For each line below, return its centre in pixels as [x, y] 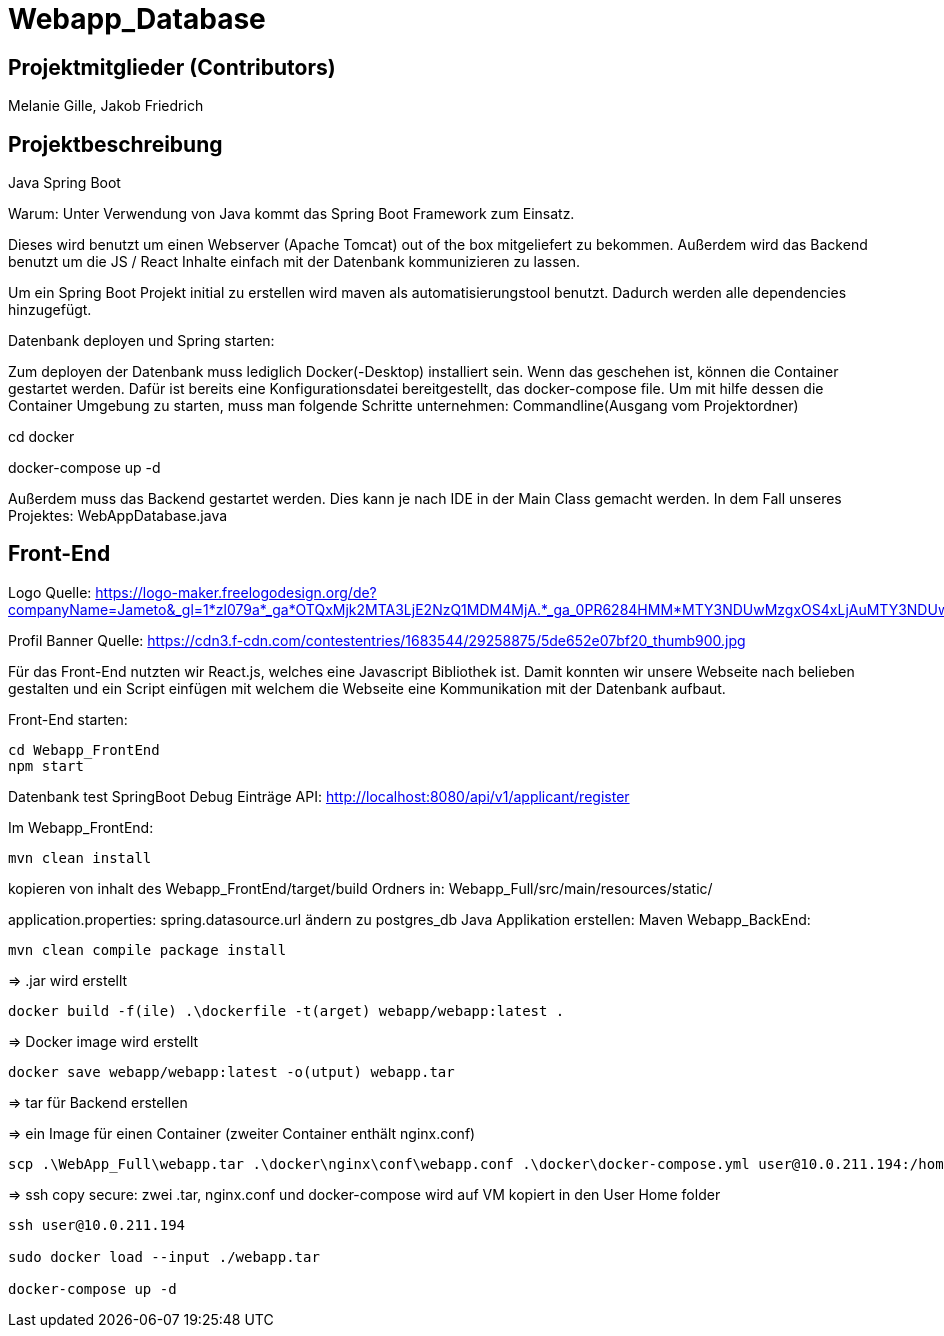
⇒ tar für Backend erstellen [98, 1102]
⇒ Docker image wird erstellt [103, 1041]
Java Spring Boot [64, 183]
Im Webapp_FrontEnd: [81, 827]
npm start [46, 765]
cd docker [41, 437]
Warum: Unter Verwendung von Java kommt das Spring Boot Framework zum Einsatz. [291, 214]
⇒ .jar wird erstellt [68, 980]
